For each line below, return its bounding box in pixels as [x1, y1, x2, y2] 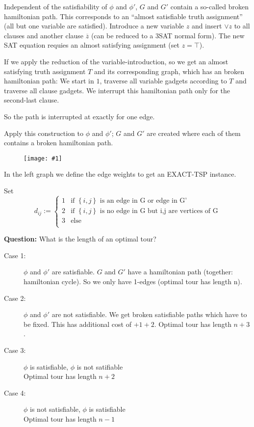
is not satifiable [76, 361, 123, 372]
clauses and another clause [4, 30, 84, 40]
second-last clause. [4, 95, 59, 105]
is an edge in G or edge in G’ [100, 197, 187, 204]
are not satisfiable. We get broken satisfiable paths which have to [51, 309, 247, 320]
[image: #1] [24, 155, 62, 162]
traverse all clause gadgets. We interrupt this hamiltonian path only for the [4, 85, 230, 95]
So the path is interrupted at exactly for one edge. [4, 111, 155, 121]
